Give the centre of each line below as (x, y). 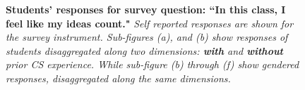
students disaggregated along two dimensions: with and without (144, 50)
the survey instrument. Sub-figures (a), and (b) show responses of (147, 37)
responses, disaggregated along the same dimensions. (118, 78)
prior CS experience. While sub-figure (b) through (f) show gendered (152, 64)
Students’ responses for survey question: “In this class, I (146, 9)
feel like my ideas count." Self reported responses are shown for (150, 23)
